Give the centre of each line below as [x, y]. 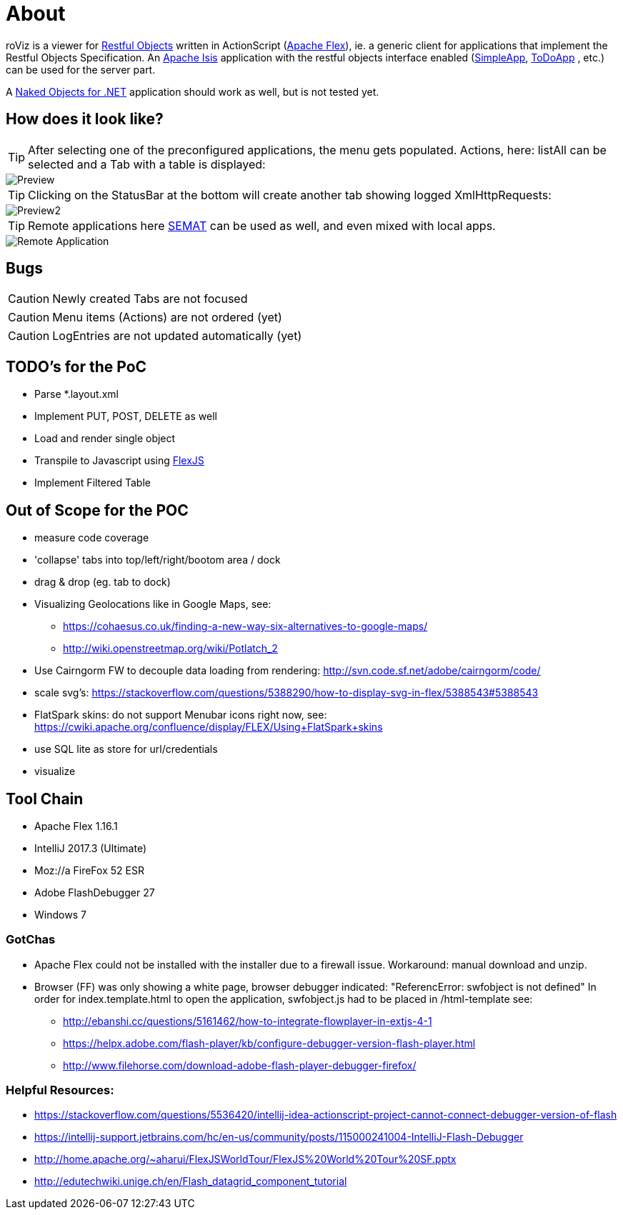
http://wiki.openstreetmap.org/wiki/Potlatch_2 [170, 649]
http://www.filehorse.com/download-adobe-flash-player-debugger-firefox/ [240, 1065]
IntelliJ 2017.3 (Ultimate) [90, 848]
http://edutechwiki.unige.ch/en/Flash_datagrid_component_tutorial [191, 1181]
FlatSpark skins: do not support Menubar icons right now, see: [181, 715]
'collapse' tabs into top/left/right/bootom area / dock [158, 560]
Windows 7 [60, 914]
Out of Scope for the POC [97, 510]
